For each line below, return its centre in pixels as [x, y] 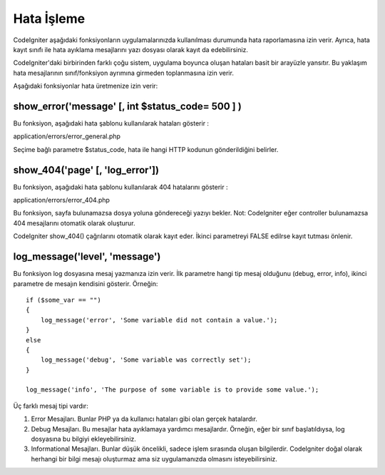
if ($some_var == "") [63, 300]
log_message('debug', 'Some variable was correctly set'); [146, 360]
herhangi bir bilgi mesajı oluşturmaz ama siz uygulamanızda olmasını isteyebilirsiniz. [154, 459]
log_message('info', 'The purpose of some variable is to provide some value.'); [173, 390]
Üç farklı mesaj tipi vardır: [51, 406]
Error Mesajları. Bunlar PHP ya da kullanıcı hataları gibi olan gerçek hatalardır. [144, 419]
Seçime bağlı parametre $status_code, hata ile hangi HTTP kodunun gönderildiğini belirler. [146, 149]
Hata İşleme [49, 19]
